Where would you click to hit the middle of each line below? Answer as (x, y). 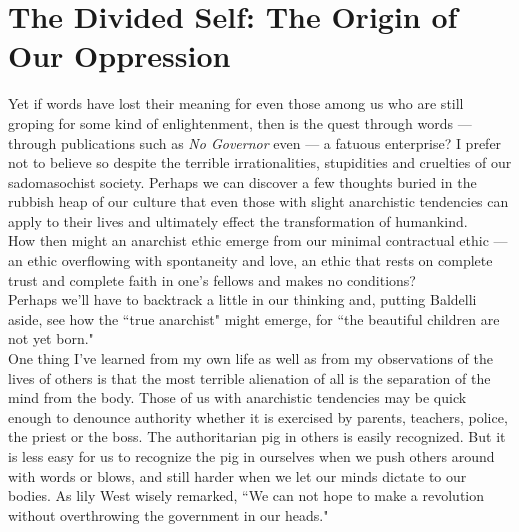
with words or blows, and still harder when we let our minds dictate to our (237, 475)
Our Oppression (119, 55)
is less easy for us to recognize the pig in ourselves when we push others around (251, 456)
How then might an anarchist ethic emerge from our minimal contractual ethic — (258, 240)
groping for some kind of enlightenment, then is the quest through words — (240, 122)
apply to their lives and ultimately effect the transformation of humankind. (238, 220)
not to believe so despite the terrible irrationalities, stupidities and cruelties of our (260, 162)
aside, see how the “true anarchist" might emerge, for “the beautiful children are (254, 318)
